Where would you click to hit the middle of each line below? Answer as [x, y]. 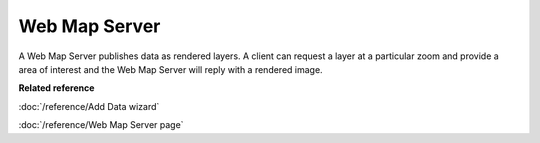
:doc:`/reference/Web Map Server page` [101, 125]
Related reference [56, 88]
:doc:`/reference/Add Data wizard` [89, 106]
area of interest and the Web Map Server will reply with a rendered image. [171, 69]
